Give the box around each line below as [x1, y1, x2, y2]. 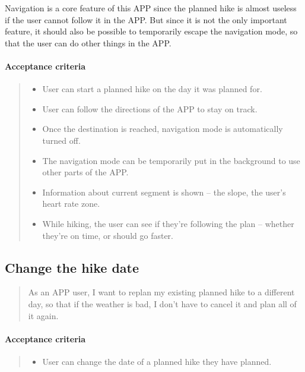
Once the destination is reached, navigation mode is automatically [42, 122, 283, 135]
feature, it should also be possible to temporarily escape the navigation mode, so [5, 25, 298, 37]
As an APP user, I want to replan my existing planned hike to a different [28, 286, 295, 298]
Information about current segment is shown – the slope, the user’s [42, 185, 286, 198]
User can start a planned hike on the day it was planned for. [42, 83, 262, 95]
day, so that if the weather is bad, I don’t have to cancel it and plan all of [28, 297, 297, 310]
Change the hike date [5, 258, 139, 276]
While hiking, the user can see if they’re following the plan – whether [42, 217, 294, 229]
